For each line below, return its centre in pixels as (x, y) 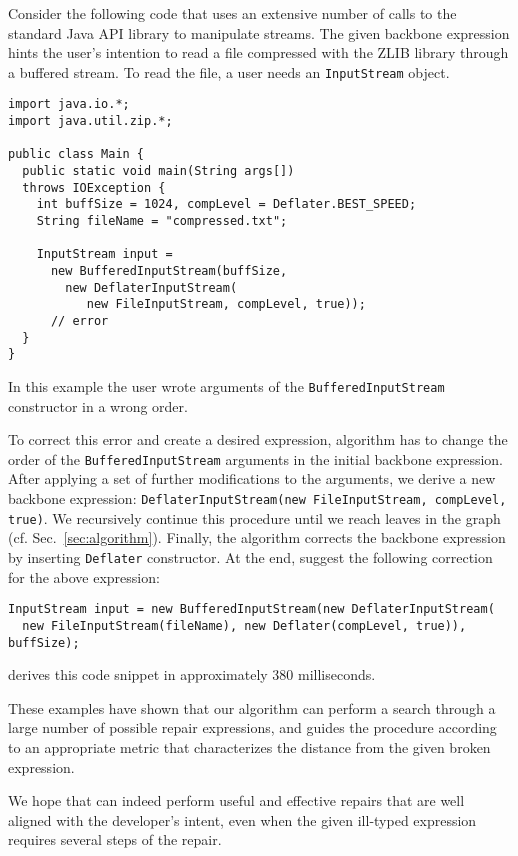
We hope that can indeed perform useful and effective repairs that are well (236, 800)
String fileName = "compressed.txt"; (162, 221)
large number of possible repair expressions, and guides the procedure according (252, 727)
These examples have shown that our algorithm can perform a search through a (252, 707)
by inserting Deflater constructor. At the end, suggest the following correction (250, 556)
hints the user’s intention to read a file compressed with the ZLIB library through (258, 52)
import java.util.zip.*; (90, 121)
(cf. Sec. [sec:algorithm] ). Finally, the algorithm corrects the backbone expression (257, 537)
